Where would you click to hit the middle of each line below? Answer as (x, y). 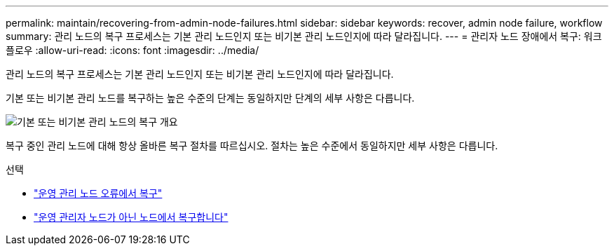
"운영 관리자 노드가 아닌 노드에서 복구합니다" (131, 217)
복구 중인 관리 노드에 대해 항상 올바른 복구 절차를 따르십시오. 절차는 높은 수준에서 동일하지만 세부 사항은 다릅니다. (252, 145)
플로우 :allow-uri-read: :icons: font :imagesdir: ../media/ (132, 50)
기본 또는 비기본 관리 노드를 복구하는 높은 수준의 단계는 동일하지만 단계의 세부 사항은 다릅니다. (210, 98)
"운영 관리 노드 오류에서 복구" (98, 193)
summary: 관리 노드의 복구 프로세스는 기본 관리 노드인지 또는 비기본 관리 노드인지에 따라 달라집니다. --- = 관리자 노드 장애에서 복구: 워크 (304, 36)
